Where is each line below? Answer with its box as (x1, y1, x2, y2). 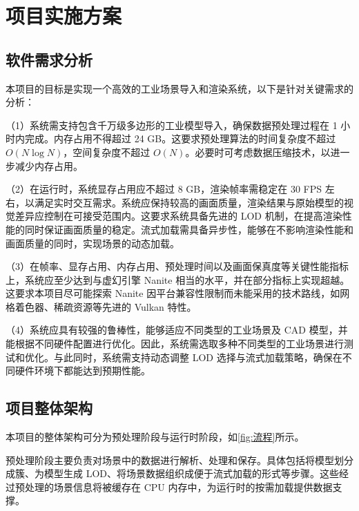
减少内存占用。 (14, 158, 83, 173)
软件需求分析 (6, 48, 93, 70)
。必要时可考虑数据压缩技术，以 (185, 144, 331, 159)
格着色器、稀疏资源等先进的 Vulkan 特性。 (6, 299, 197, 314)
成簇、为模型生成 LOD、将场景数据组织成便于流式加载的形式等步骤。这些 (6, 466, 339, 481)
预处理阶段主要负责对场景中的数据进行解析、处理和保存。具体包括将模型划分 (6, 452, 353, 467)
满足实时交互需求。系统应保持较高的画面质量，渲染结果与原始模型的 (34, 195, 344, 209)
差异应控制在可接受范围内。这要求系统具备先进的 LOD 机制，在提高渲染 (14, 209, 342, 223)
